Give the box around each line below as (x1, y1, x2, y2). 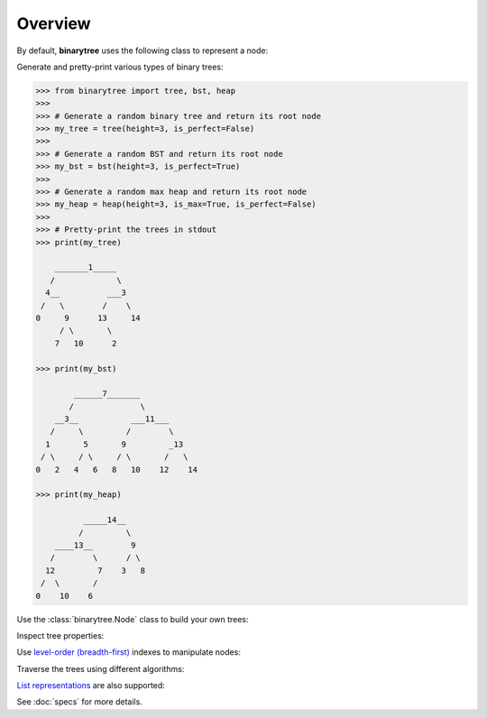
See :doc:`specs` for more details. (16, 696, 143, 707)
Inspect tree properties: (16, 630, 105, 640)
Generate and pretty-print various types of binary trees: (16, 61, 224, 72)
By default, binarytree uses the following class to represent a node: (16, 45, 269, 56)
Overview (16, 14, 91, 33)
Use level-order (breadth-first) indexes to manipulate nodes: (16, 647, 241, 658)
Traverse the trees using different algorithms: (16, 663, 185, 674)
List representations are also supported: (16, 680, 166, 691)
